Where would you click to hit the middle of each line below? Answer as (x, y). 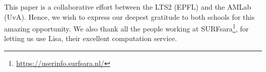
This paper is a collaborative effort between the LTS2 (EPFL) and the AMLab (128, 7)
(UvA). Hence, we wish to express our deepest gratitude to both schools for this (129, 16)
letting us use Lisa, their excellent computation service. (91, 38)
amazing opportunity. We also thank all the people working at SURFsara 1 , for (126, 28)
